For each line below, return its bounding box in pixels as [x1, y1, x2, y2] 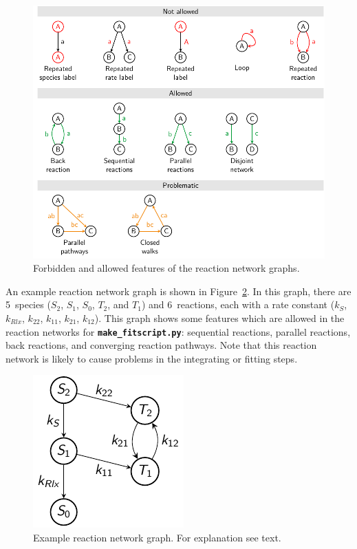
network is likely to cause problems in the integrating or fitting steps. [6, 351, 298, 365]
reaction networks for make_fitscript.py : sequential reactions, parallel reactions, [6, 324, 351, 338]
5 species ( [6, 297, 51, 312]
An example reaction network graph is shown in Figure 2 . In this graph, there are [6, 283, 351, 298]
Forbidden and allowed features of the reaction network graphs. [33, 261, 300, 275]
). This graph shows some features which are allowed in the [94, 311, 345, 325]
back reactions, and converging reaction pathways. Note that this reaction [6, 338, 317, 352]
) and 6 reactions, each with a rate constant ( [141, 297, 335, 312]
